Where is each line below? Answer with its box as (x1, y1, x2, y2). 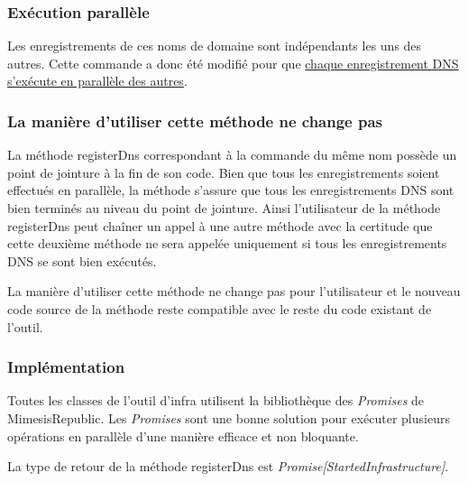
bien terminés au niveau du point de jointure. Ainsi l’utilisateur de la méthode (7, 199, 441, 217)
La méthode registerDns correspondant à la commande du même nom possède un (7, 145, 457, 164)
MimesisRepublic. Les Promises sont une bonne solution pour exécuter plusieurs (7, 408, 450, 427)
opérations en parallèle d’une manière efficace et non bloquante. (7, 426, 359, 445)
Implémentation (7, 356, 125, 378)
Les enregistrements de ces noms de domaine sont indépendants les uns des (7, 36, 422, 55)
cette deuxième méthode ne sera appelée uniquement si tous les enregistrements (7, 234, 447, 253)
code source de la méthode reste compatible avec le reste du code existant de (7, 299, 432, 318)
